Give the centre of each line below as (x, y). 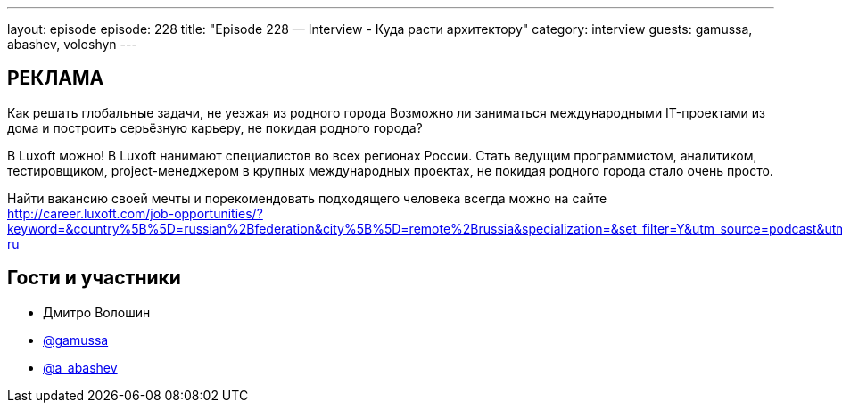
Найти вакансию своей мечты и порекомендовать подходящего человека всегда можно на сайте (307, 198)
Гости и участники (94, 278)
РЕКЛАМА (56, 78)
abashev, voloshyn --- (72, 44)
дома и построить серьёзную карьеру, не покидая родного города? (215, 127)
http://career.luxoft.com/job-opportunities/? (135, 213)
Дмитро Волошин (97, 312)
